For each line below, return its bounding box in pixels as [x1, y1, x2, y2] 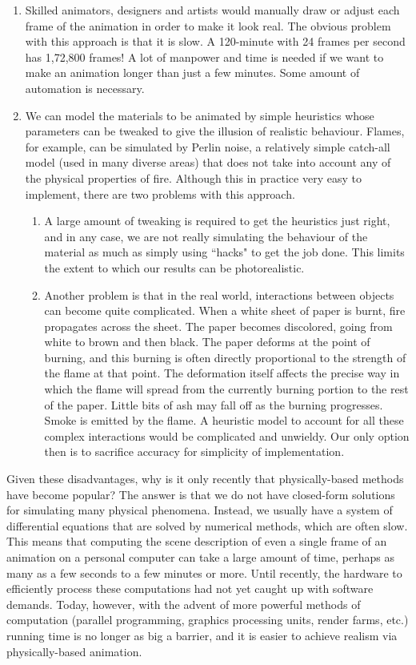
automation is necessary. [25, 79, 145, 96]
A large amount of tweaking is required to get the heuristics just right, [44, 212, 390, 229]
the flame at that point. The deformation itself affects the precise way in [44, 365, 400, 381]
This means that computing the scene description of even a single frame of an [6, 533, 387, 550]
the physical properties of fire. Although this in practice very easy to [25, 169, 362, 186]
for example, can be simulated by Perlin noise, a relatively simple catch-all [25, 138, 390, 155]
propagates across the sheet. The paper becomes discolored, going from [44, 317, 393, 334]
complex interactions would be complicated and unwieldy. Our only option [44, 427, 410, 444]
